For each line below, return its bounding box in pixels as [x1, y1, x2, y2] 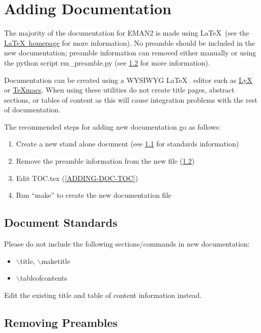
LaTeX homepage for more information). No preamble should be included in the [4, 37, 255, 48]
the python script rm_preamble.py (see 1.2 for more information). [4, 57, 210, 68]
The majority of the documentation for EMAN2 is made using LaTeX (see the [4, 27, 249, 38]
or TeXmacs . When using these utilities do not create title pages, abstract [4, 84, 235, 95]
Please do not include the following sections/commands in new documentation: [4, 238, 250, 249]
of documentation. [4, 104, 61, 115]
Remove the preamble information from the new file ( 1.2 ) [16, 156, 195, 166]
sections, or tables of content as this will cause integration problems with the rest [4, 94, 257, 105]
